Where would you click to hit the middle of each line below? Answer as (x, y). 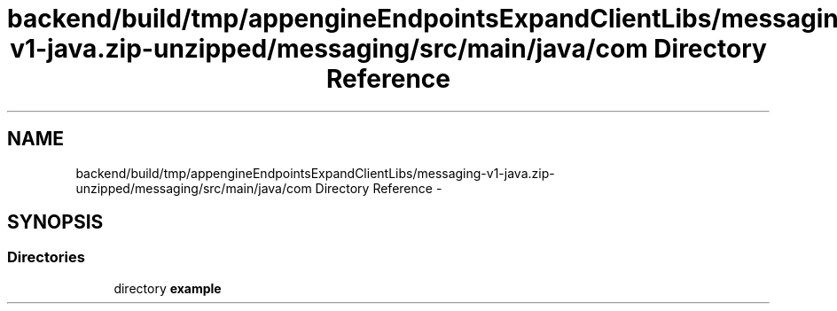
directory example (168, 288)
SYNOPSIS (55, 222)
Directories (46, 257)
